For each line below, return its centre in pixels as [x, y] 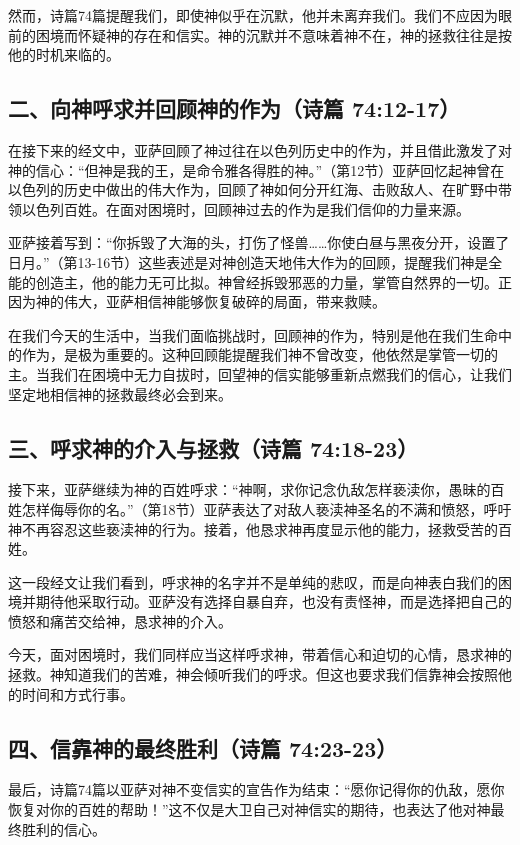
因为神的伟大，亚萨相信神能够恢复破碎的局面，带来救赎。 [197, 301]
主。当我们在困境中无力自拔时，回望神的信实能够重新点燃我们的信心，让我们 [260, 373]
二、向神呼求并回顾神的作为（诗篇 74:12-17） [234, 108]
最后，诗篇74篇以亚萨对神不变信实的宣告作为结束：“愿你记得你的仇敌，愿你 [256, 789]
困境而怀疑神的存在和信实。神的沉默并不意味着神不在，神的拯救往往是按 [273, 34]
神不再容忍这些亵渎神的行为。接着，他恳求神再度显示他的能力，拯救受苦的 [253, 528]
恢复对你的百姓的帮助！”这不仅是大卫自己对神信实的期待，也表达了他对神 [249, 809]
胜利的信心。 [63, 828]
